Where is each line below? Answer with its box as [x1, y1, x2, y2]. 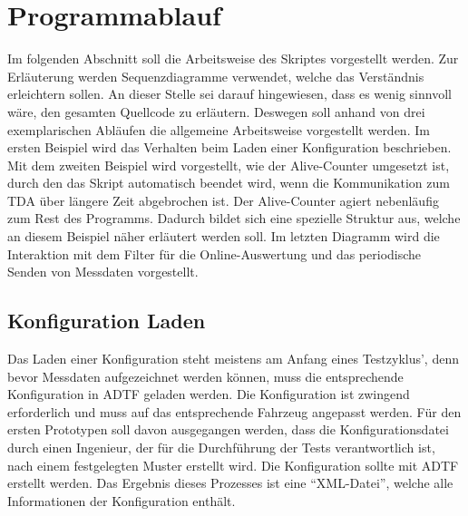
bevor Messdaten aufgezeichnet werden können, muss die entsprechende [7, 366, 404, 385]
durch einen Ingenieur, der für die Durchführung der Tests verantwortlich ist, [7, 438, 435, 457]
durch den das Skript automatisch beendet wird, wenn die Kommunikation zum [7, 173, 450, 192]
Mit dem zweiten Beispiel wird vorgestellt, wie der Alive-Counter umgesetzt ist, [7, 155, 450, 174]
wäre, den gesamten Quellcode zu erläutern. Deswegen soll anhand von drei [7, 102, 425, 121]
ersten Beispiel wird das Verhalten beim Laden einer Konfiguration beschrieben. [7, 138, 452, 157]
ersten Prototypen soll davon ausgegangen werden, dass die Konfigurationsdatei [7, 420, 449, 439]
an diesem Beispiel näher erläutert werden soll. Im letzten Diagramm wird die [7, 227, 440, 246]
